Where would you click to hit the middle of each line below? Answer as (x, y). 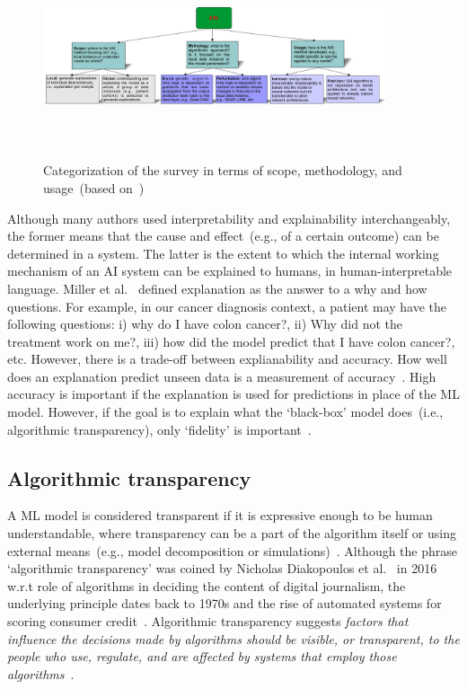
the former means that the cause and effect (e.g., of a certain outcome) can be (223, 236)
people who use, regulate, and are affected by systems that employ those (202, 656)
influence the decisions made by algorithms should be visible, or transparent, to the (233, 638)
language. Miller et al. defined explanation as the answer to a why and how (217, 288)
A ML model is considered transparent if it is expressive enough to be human (220, 515)
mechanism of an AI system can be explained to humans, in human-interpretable (230, 271)
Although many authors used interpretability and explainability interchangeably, (229, 218)
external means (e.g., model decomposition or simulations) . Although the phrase (233, 550)
